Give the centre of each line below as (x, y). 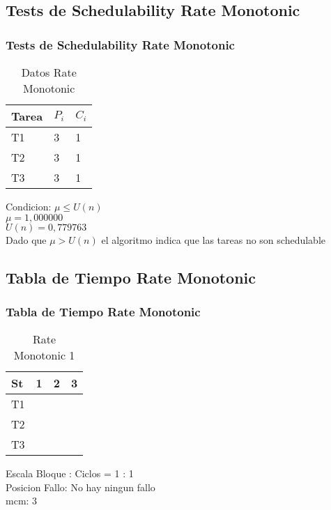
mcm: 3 (22, 501)
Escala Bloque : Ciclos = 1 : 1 (70, 473)
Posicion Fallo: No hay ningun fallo (80, 487)
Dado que (26, 239)
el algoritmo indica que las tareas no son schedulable (214, 239)
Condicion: (29, 206)
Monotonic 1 (44, 355)
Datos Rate (49, 72)
